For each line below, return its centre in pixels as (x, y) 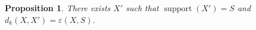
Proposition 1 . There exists (58, 8)
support (178, 9)
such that (142, 8)
